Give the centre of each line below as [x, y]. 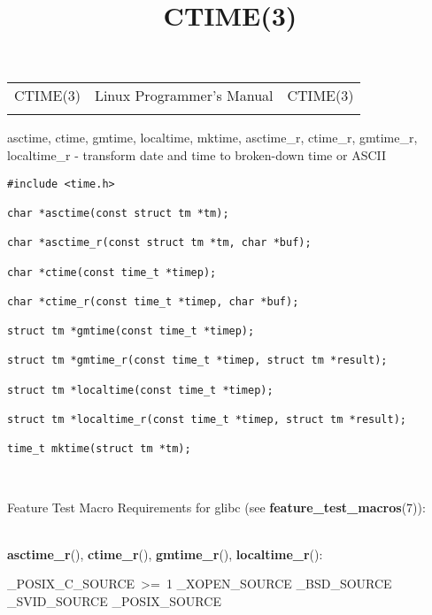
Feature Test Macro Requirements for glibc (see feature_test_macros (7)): [216, 507]
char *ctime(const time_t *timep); [112, 272]
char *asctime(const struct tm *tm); [118, 213]
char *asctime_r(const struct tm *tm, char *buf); [159, 243]
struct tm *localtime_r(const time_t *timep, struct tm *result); [207, 420]
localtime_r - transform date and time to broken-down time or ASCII [197, 154]
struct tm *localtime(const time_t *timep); [140, 390]
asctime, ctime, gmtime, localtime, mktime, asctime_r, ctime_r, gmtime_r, [212, 138]
